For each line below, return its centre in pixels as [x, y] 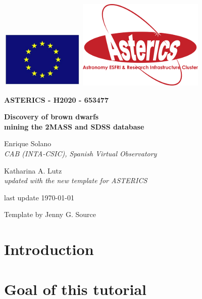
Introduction [49, 249]
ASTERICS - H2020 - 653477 [56, 99]
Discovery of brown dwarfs [52, 117]
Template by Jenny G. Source [50, 214]
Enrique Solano [28, 143]
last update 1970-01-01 [39, 197]
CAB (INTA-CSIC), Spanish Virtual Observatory [81, 153]
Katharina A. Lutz [33, 170]
